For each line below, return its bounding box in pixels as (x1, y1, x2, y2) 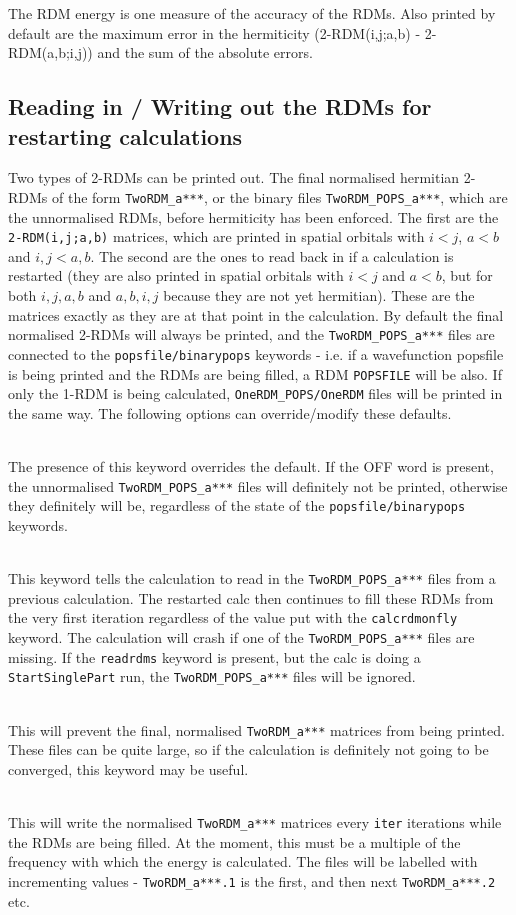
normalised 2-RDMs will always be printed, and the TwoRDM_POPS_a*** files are (8, 324, 495, 345)
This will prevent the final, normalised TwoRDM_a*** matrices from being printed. (8, 719, 505, 740)
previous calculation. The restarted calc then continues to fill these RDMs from (8, 587, 494, 608)
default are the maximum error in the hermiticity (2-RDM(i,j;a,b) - (8, 22, 421, 43)
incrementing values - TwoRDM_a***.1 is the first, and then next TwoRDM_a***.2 (8, 870, 496, 891)
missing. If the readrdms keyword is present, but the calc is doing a (8, 646, 421, 667)
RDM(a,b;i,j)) (8, 42, 93, 63)
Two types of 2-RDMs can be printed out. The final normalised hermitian (8, 167, 460, 188)
